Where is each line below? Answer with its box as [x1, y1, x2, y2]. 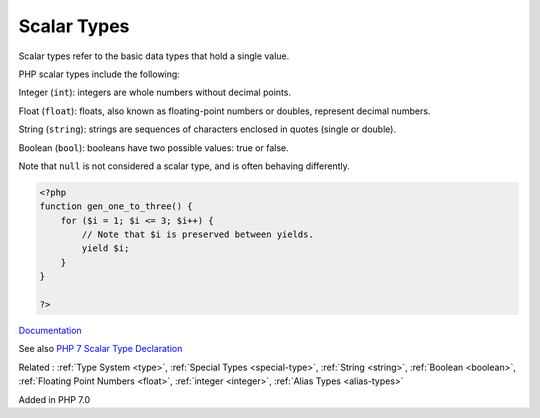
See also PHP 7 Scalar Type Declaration [18, 343, 183, 355]
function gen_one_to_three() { [39, 201, 194, 212]
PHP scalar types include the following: [18, 68, 180, 80]
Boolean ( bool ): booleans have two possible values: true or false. [18, 141, 289, 154]
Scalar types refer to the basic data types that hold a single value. [18, 50, 290, 62]
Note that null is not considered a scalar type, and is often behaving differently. [18, 160, 350, 172]
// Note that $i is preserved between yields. [81, 229, 314, 240]
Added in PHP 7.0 [18, 393, 90, 405]
